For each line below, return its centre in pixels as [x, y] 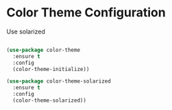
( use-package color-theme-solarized [59, 81]
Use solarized [26, 31]
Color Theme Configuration [86, 13]
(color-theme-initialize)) [51, 69]
